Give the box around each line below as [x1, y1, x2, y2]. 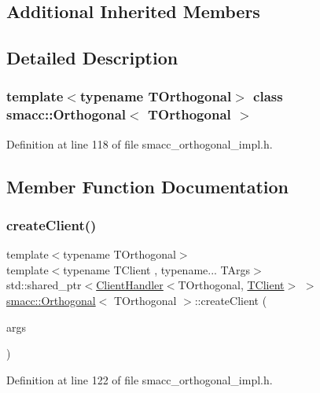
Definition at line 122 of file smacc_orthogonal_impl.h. [6, 371, 273, 387]
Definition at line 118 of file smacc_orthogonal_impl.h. [6, 135, 273, 152]
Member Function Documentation [6, 174, 289, 198]
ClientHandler [96, 277, 164, 293]
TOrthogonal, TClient [178, 277, 285, 293]
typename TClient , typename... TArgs [63, 261, 251, 277]
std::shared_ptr [6, 277, 82, 293]
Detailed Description [6, 46, 178, 70]
